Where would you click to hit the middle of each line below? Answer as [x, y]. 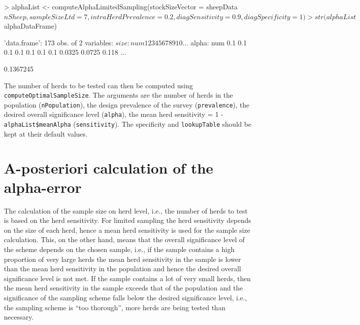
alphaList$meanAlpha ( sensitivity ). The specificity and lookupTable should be [128, 124]
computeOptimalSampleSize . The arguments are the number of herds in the [118, 95]
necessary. [19, 317]
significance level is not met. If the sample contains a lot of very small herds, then [127, 278]
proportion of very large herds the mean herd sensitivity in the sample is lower [123, 259]
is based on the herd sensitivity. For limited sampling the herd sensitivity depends [128, 220]
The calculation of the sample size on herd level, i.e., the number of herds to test [126, 210]
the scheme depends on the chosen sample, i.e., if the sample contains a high [119, 249]
